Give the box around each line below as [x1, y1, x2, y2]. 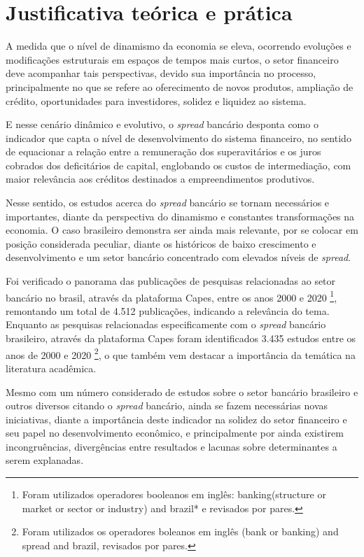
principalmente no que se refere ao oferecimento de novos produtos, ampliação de [6, 79, 353, 94]
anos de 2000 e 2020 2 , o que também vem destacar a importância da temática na [6, 345, 356, 362]
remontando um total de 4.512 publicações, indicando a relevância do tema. [6, 303, 330, 318]
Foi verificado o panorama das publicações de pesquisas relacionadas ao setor [6, 274, 336, 288]
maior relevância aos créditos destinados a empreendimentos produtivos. [6, 171, 315, 186]
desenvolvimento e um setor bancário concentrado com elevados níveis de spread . [6, 250, 351, 265]
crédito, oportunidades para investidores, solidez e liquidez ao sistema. [6, 93, 307, 108]
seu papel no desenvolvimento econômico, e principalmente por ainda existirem [6, 425, 344, 440]
